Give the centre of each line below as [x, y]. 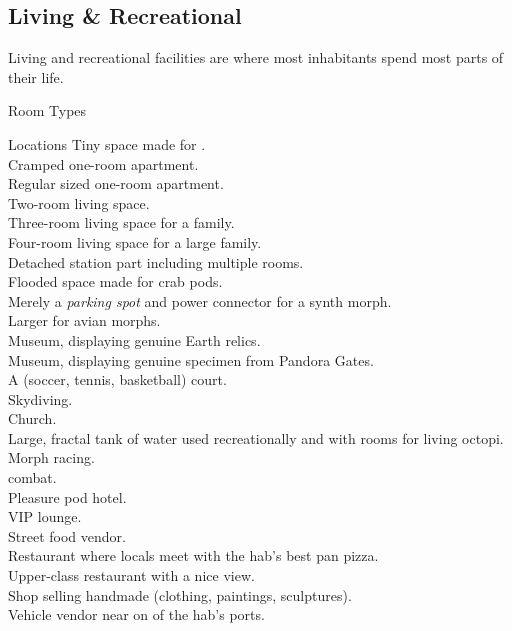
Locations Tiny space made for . [107, 143]
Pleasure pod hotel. [67, 496]
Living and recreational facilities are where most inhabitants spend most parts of [256, 57]
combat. [32, 477]
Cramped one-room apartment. [103, 163]
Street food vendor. [67, 535]
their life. [36, 76]
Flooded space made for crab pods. [115, 281]
